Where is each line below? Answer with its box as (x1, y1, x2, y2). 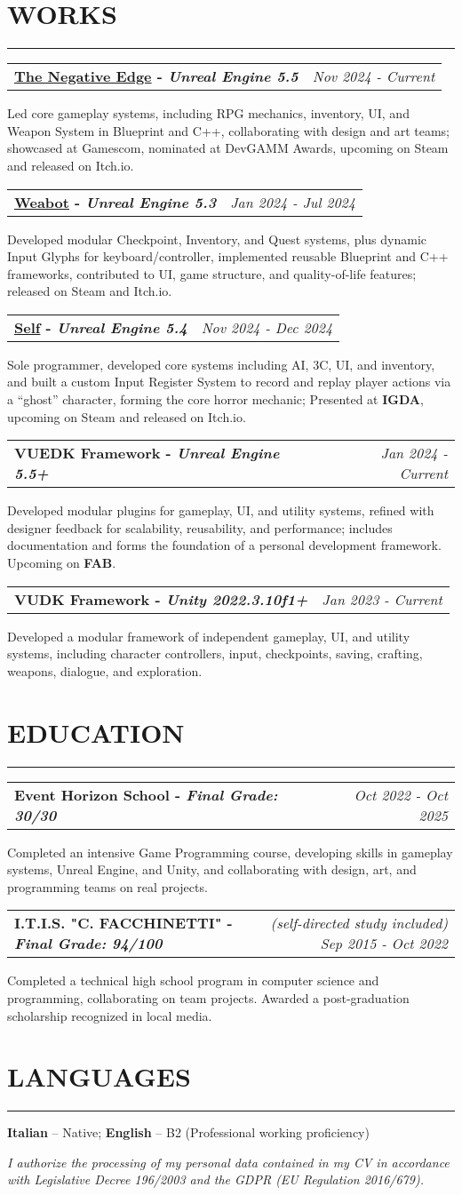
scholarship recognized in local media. (7, 1006, 212, 1024)
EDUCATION (7, 713, 185, 750)
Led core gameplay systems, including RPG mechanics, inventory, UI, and (7, 104, 410, 123)
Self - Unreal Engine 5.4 (14, 316, 187, 338)
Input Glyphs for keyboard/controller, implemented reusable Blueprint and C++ (7, 247, 449, 266)
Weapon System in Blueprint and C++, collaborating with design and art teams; (7, 121, 450, 139)
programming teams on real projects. (7, 877, 208, 896)
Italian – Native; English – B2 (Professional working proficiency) (7, 1123, 370, 1142)
